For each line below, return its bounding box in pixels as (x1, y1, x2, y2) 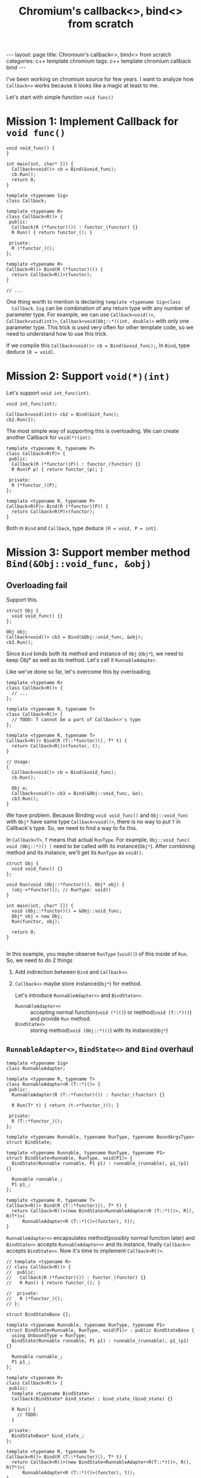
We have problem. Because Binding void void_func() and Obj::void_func (6, 812, 189, 819)
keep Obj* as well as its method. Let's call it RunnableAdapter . (6, 656, 157, 664)
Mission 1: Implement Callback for (6, 115, 179, 128)
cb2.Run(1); (6, 417, 36, 423)
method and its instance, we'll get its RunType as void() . (6, 849, 143, 857)
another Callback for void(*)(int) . (6, 434, 92, 441)
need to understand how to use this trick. (6, 330, 108, 338)
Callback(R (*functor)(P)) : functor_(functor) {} (11, 461, 141, 468)
